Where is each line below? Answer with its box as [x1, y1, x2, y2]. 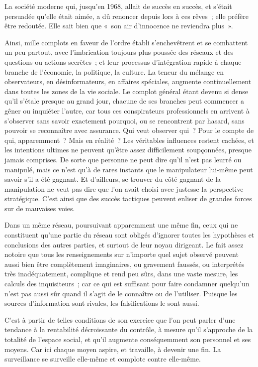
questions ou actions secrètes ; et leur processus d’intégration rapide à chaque [4, 56, 242, 67]
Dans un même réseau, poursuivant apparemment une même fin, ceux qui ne [4, 220, 238, 230]
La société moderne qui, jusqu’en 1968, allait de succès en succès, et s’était [4, 1, 232, 11]
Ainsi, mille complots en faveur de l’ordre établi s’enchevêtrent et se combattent [4, 37, 248, 47]
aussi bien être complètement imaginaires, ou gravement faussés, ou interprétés [4, 258, 245, 269]
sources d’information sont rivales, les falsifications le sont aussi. [4, 298, 199, 308]
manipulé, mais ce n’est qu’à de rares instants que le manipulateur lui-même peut [4, 164, 253, 174]
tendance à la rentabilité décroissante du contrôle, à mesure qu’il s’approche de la [4, 324, 253, 335]
